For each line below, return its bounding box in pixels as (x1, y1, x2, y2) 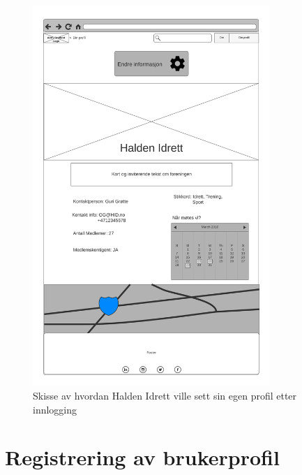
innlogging (33, 402, 77, 416)
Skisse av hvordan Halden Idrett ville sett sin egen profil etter (33, 388, 297, 402)
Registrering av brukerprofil (5, 443, 280, 472)
